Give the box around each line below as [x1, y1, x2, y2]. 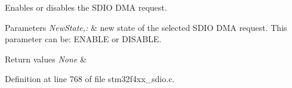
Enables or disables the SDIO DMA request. [5, 1, 167, 13]
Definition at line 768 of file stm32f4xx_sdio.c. [5, 73, 175, 85]
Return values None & [5, 52, 87, 65]
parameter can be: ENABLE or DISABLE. [5, 33, 162, 45]
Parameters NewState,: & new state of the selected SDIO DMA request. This [5, 21, 287, 33]
